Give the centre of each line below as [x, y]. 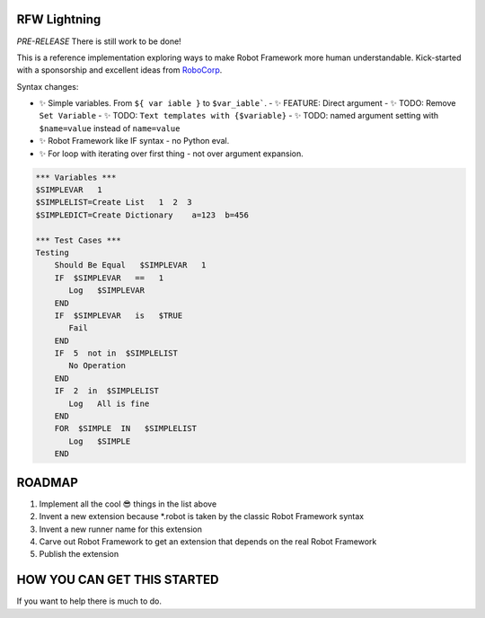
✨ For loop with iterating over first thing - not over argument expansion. [172, 154]
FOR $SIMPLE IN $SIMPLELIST [126, 428]
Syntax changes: [48, 86]
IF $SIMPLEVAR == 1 [109, 278]
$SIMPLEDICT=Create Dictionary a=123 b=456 [142, 215]
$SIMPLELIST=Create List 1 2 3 [114, 203]
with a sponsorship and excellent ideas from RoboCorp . [119, 70]
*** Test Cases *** [78, 240]
